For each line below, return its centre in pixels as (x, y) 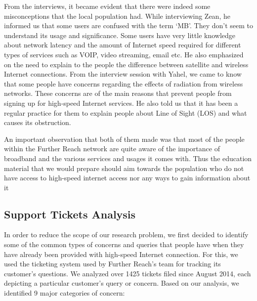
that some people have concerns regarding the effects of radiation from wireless (124, 83)
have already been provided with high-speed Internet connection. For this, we (121, 254)
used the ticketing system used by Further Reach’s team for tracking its (112, 264)
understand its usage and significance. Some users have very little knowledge (120, 35)
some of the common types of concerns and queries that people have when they (124, 244)
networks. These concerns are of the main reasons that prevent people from (118, 93)
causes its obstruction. (38, 122)
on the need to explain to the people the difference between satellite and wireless (126, 64)
